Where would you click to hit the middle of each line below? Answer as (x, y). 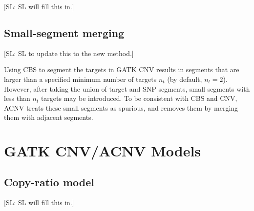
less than (17, 98)
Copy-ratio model (49, 182)
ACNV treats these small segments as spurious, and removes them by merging (121, 107)
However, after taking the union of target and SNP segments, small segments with (127, 88)
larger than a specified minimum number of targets (80, 79)
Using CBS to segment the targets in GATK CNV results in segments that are (122, 69)
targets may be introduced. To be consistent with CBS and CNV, (139, 98)
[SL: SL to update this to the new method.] (69, 53)
